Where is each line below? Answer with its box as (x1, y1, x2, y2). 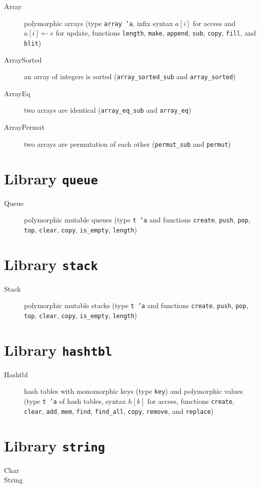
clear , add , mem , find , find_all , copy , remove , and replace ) (24, 405, 214, 416)
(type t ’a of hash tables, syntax (24, 396, 126, 406)
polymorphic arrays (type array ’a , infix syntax (24, 18, 173, 28)
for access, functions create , (147, 396, 234, 406)
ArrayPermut (4, 122, 44, 132)
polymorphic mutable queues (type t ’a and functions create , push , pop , (24, 214, 250, 225)
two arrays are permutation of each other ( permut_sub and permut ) (24, 138, 231, 149)
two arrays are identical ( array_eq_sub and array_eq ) (24, 105, 191, 115)
